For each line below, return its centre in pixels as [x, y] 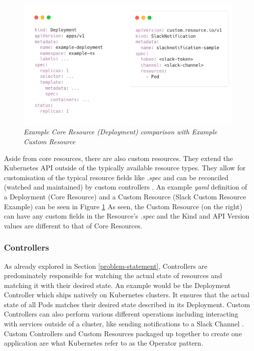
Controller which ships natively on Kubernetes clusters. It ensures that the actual [127, 295]
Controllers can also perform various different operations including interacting [121, 314]
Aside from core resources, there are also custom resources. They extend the [118, 158]
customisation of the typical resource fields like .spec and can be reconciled [116, 177]
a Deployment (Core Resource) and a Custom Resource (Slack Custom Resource [125, 196]
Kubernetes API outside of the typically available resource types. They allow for [125, 168]
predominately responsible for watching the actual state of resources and [113, 275]
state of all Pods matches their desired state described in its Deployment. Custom [127, 304]
